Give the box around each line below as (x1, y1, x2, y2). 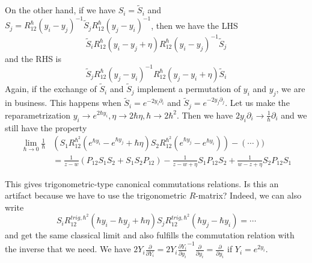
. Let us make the (225, 96, 290, 109)
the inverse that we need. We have (5, 243, 131, 255)
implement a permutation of (137, 82, 241, 95)
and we (281, 108, 307, 121)
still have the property (5, 121, 87, 134)
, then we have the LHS (151, 19, 238, 31)
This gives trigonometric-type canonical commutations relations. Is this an (5, 177, 279, 190)
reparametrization (5, 108, 71, 121)
